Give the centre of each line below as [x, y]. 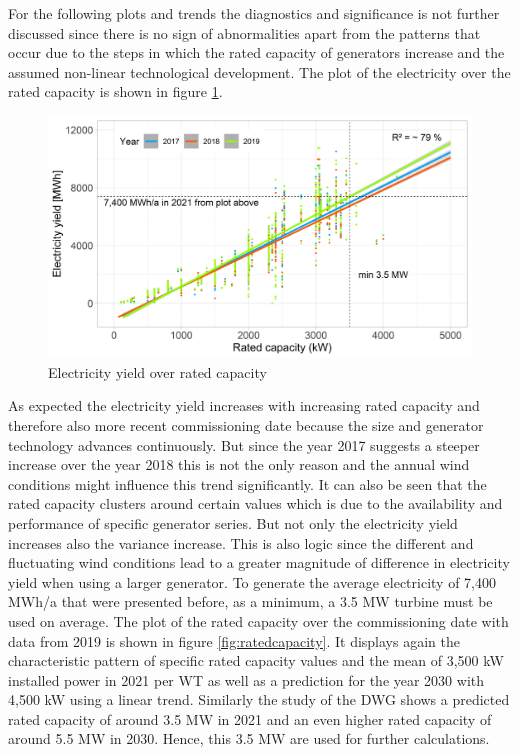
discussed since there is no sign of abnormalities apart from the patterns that [244, 32]
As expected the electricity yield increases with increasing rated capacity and [244, 405]
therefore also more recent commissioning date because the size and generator [246, 424]
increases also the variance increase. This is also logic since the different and [241, 542]
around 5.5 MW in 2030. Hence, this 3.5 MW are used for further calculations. [249, 738]
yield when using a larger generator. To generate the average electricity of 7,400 [252, 581]
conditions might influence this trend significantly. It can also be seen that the [247, 483]
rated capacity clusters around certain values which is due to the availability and [255, 503]
